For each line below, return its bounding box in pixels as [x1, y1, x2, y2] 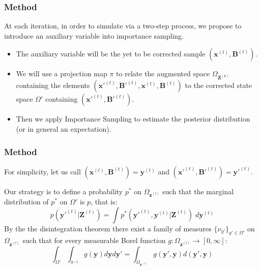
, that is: [91, 196, 118, 207]
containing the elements [16, 80, 90, 91]
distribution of [4, 196, 49, 207]
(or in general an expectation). [16, 124, 111, 134]
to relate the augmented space [116, 68, 210, 79]
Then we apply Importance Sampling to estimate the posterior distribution [16, 113, 250, 124]
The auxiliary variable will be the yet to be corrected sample [16, 48, 206, 59]
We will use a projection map [16, 68, 107, 79]
